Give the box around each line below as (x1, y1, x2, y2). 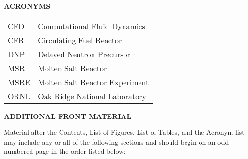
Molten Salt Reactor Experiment (38, 76, 149, 87)
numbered (4, 146, 33, 156)
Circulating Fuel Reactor (38, 34, 122, 45)
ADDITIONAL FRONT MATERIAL (4, 111, 132, 121)
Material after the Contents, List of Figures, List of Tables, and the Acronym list (4, 127, 245, 137)
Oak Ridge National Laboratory (38, 90, 146, 101)
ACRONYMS (4, 1, 51, 11)
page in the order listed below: (35, 146, 126, 156)
